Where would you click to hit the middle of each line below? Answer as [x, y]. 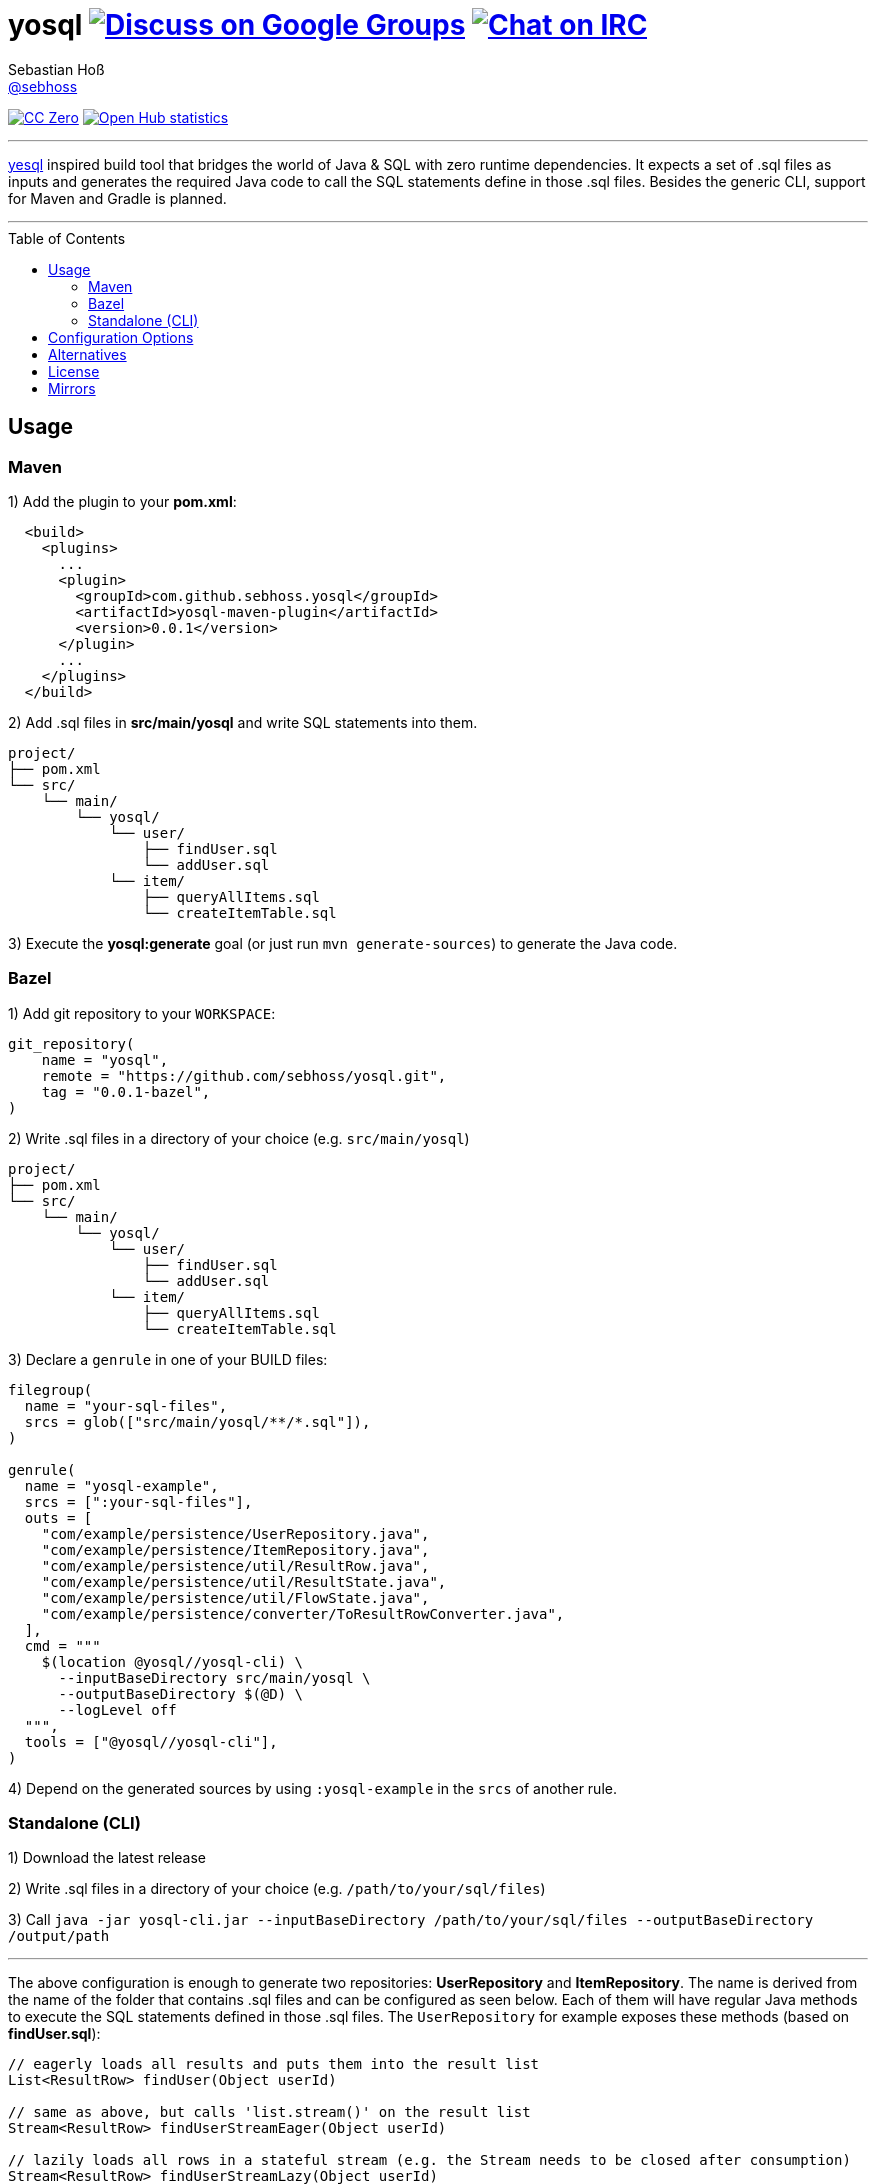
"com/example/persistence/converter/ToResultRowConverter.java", [303, 1613]
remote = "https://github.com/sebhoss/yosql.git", [244, 1075]
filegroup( [50, 1389]
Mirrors [72, 388]
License [74, 371]
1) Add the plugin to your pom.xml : [122, 501]
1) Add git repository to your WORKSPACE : [142, 1013]
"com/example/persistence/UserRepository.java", [235, 1533]
